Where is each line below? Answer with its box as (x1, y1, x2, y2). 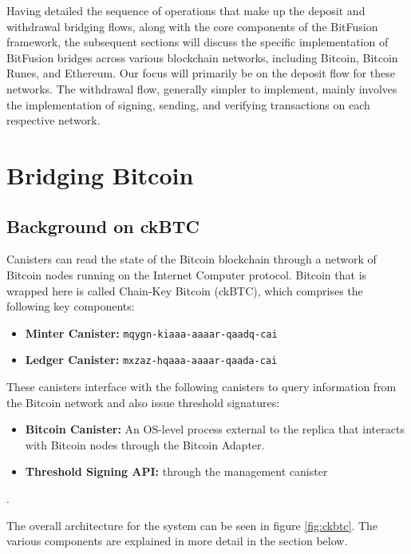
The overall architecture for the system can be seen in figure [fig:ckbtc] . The (6, 516, 378, 533)
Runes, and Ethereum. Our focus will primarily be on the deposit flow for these (6, 65, 396, 81)
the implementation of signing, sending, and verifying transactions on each (6, 96, 370, 113)
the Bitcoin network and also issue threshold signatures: (6, 394, 280, 410)
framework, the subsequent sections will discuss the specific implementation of (6, 34, 389, 50)
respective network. (6, 112, 101, 129)
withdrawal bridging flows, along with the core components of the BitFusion (6, 18, 378, 34)
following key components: (6, 298, 135, 315)
